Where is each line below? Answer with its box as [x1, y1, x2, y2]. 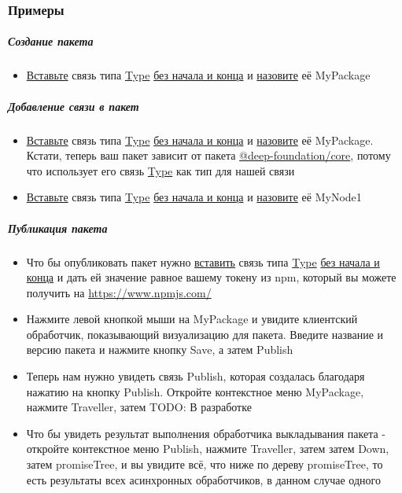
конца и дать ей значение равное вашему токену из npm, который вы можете [26, 269, 396, 285]
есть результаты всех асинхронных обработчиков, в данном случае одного [26, 471, 381, 487]
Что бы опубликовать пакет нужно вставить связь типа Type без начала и [26, 253, 380, 270]
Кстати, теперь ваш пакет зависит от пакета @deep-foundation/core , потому [26, 147, 391, 164]
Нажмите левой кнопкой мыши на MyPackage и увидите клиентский [26, 311, 358, 327]
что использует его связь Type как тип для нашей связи [26, 162, 295, 178]
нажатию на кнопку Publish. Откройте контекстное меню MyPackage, [26, 383, 364, 399]
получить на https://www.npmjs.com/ [26, 284, 212, 300]
